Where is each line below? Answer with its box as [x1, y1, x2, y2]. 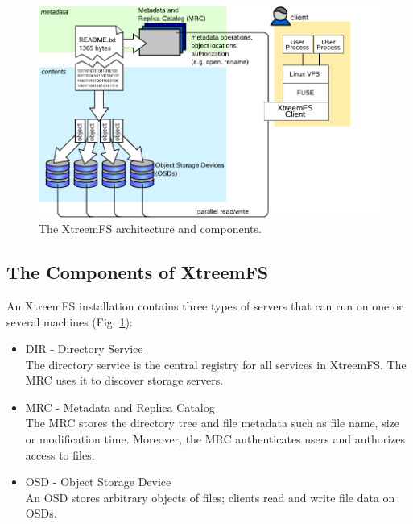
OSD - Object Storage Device [25, 473, 171, 490]
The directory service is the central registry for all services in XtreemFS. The [25, 356, 407, 372]
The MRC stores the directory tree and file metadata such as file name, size [25, 414, 400, 431]
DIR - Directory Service [25, 340, 143, 357]
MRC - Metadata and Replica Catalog [25, 398, 215, 415]
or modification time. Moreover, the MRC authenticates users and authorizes [25, 430, 406, 447]
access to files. [25, 446, 95, 463]
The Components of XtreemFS [6, 260, 269, 285]
